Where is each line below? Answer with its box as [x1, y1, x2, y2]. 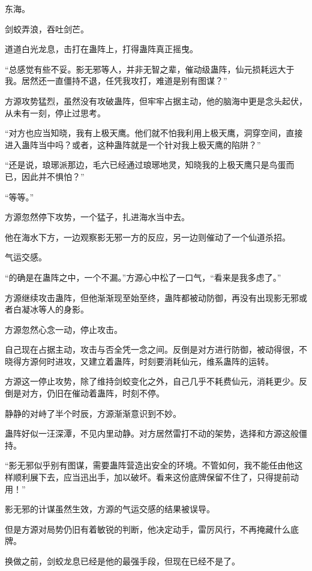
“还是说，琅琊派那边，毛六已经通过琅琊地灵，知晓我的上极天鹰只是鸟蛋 [5, 158, 286, 171]
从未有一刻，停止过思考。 [5, 106, 106, 119]
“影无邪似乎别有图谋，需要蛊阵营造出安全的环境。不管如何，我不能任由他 [5, 459, 295, 471]
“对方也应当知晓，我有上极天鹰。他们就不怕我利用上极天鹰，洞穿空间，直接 [5, 127, 303, 139]
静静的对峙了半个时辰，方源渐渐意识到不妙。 [5, 407, 181, 419]
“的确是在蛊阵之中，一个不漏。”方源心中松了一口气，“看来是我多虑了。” [5, 271, 281, 283]
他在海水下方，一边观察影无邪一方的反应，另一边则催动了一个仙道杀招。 [5, 230, 290, 243]
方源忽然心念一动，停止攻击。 [5, 323, 122, 335]
